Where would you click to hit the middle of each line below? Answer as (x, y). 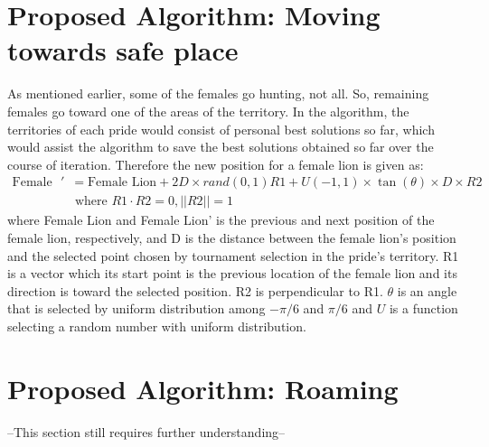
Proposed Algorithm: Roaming (203, 388)
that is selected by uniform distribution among (136, 308)
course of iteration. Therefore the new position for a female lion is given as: (216, 164)
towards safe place (123, 50)
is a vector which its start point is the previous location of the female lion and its (232, 273)
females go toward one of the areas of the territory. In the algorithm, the (208, 111)
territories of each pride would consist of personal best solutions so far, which (221, 129)
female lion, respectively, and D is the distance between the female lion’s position (232, 237)
